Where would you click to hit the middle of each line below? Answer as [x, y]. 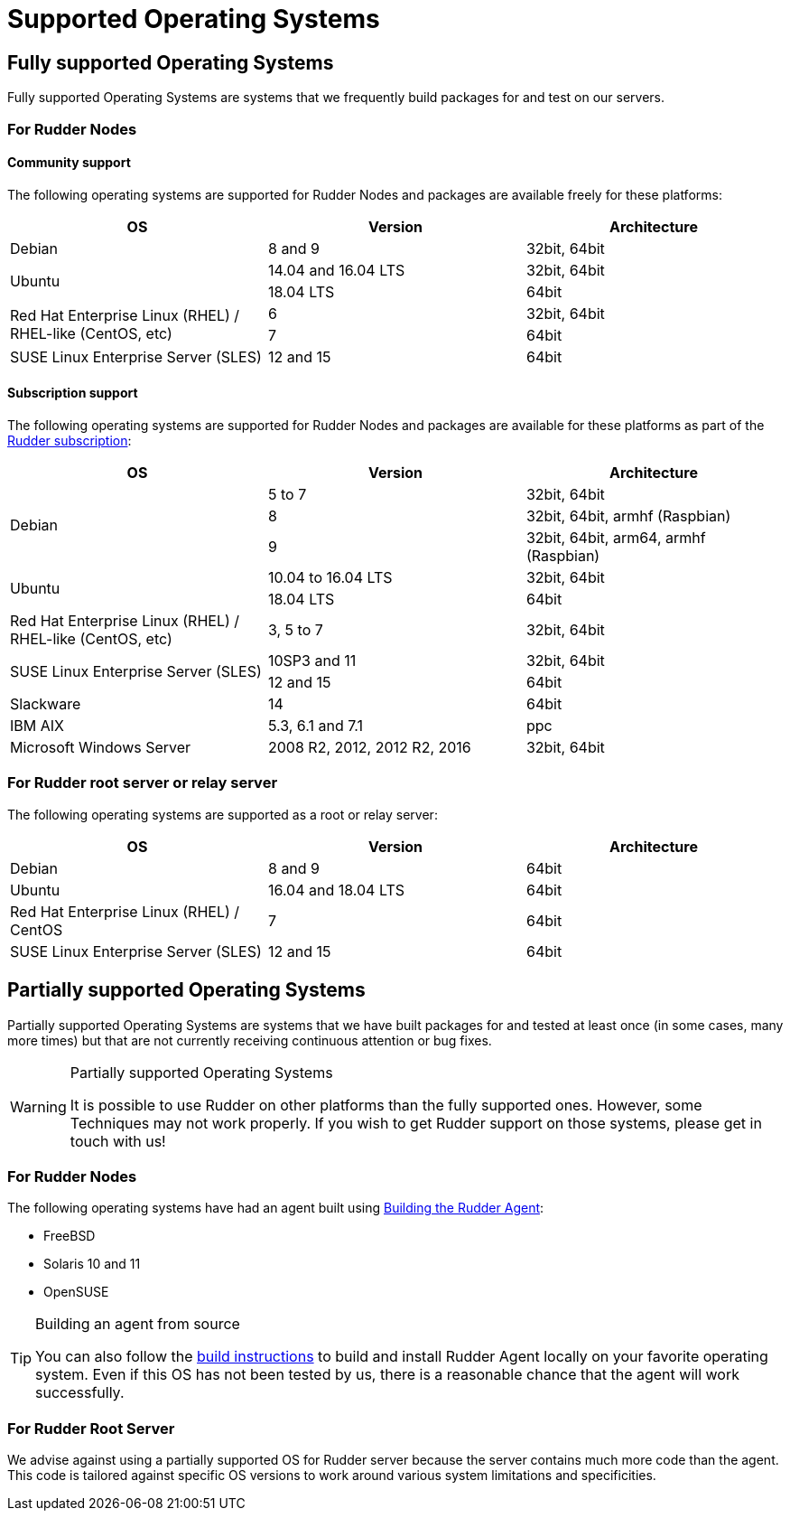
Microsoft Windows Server [101, 747]
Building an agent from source [138, 1324]
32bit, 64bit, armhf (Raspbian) [628, 515]
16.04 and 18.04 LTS [336, 890]
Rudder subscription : [70, 440]
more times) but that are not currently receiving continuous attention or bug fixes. [250, 1040]
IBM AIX [37, 725]
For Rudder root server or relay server [143, 783]
